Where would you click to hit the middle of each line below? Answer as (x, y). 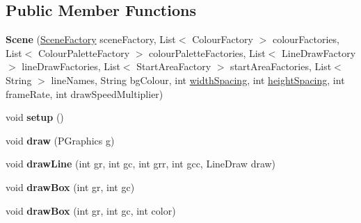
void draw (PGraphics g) (60, 140)
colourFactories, (306, 39)
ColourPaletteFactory (84, 52)
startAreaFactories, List (281, 66)
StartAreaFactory (174, 66)
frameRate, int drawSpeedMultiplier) (85, 93)
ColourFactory (223, 39)
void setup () (35, 117)
